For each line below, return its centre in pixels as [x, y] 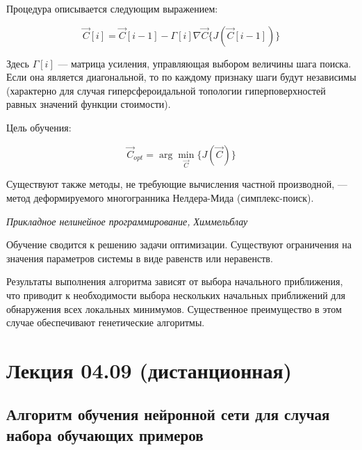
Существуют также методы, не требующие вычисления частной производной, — [177, 184]
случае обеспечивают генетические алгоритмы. [106, 322]
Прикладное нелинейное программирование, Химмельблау [127, 221]
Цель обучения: [39, 127]
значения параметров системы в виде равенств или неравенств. [140, 258]
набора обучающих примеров [105, 434]
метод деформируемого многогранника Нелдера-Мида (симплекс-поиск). [160, 197]
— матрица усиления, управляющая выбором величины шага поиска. [205, 63]
